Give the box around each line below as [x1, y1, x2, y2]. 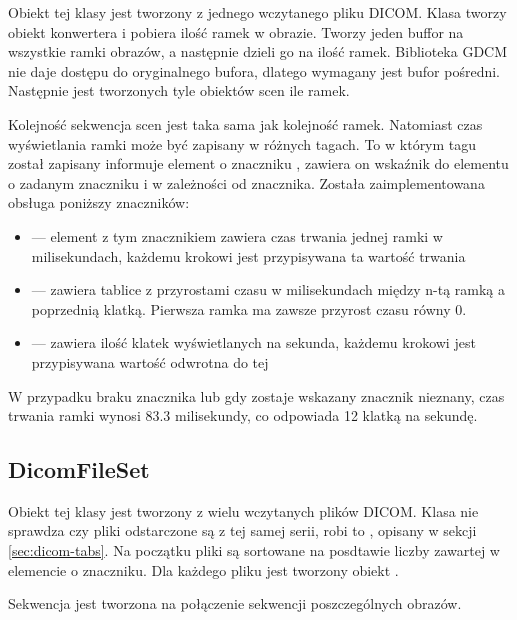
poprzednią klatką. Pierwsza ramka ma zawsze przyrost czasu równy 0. [31, 298, 467, 319]
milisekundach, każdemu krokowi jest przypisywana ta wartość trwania [31, 245, 466, 266]
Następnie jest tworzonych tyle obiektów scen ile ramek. [8, 80, 350, 101]
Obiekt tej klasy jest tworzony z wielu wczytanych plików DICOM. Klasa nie [8, 500, 479, 521]
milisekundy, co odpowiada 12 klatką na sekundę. [175, 405, 478, 426]
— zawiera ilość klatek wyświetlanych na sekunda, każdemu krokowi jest [31, 332, 476, 353]
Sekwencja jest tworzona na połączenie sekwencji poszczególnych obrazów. [8, 593, 462, 614]
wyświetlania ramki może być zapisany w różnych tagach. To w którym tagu [8, 133, 477, 154]
